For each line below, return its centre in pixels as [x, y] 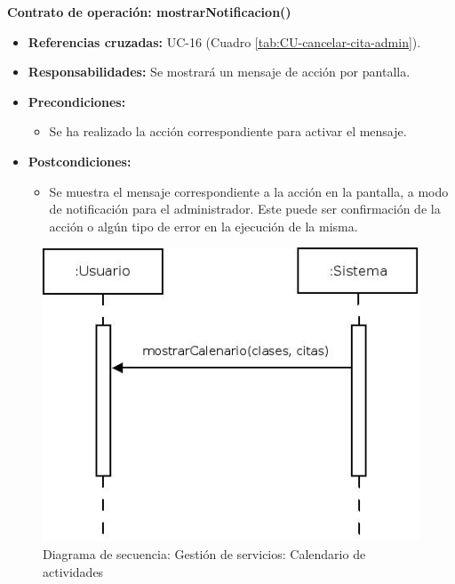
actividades [73, 571]
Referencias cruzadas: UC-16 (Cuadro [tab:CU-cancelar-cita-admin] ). [224, 41]
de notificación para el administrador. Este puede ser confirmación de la [245, 209]
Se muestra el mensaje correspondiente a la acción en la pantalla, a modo [249, 191]
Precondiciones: [77, 101]
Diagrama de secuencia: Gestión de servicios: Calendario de [204, 554]
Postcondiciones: [80, 161]
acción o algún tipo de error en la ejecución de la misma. [204, 226]
